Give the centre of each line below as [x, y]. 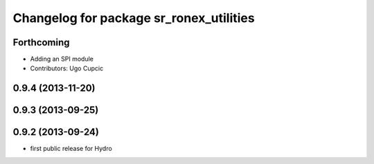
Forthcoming [41, 42]
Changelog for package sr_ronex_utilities [134, 18]
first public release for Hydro [71, 149]
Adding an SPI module [62, 59]
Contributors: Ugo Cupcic [67, 68]
